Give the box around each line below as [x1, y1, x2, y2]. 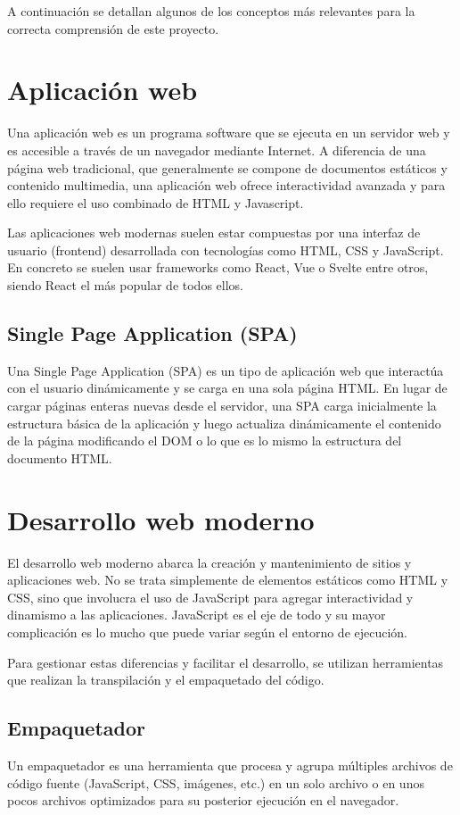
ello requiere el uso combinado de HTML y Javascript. [7, 193, 304, 212]
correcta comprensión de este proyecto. [7, 19, 219, 37]
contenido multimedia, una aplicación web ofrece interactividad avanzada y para [7, 176, 446, 195]
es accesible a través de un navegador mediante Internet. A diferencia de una [7, 140, 426, 159]
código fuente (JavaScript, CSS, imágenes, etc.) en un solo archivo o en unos [7, 773, 424, 792]
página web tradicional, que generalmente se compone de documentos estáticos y [7, 158, 448, 177]
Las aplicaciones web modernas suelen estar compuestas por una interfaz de [7, 223, 421, 242]
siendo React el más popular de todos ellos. [7, 276, 243, 295]
